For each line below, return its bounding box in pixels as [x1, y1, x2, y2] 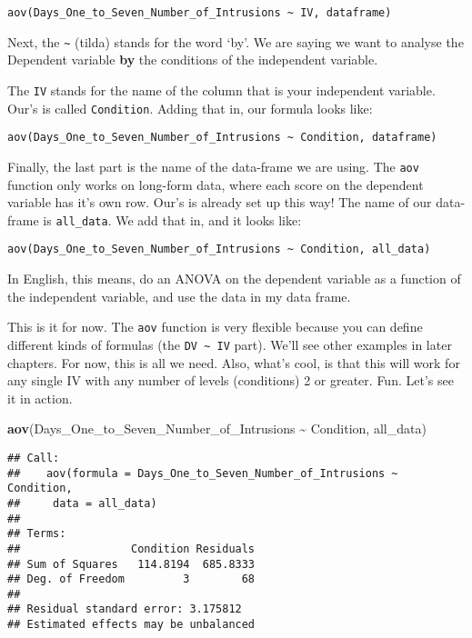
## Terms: [7, 527, 66, 541]
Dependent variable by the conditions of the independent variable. [7, 50, 378, 69]
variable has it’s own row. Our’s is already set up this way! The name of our [7, 193, 432, 212]
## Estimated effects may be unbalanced [7, 618, 256, 632]
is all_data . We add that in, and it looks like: [43, 210, 302, 229]
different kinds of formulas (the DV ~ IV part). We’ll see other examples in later [7, 334, 452, 354]
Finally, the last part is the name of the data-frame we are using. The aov [7, 156, 419, 175]
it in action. [7, 388, 73, 407]
